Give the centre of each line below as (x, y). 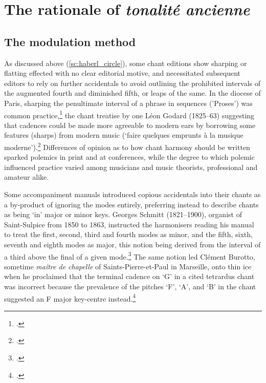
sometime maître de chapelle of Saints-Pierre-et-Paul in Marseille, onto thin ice (128, 266)
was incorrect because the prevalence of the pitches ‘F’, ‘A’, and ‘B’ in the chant (130, 286)
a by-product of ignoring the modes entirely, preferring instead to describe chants (131, 204)
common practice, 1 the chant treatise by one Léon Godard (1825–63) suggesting (129, 114)
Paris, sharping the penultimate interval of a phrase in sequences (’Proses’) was (128, 103)
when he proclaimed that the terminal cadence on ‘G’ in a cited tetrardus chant (129, 276)
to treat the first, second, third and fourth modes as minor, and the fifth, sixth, (128, 234)
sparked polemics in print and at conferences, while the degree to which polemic (129, 157)
